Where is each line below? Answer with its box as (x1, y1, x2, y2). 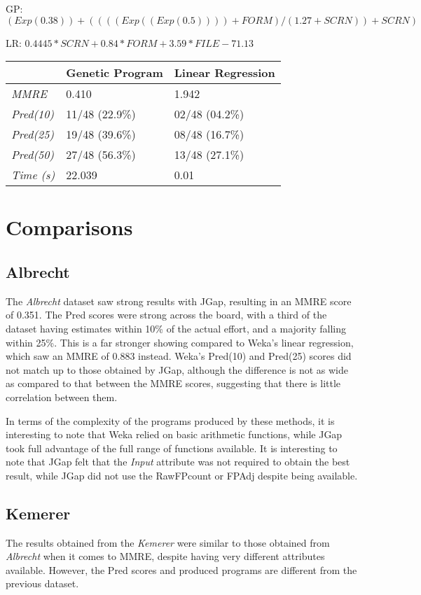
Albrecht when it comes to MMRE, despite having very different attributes (6, 549, 325, 563)
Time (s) (11, 167, 55, 183)
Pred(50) (11, 146, 54, 163)
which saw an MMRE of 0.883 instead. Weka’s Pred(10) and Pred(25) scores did (6, 349, 352, 363)
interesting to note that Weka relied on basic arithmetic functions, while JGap (6, 427, 343, 442)
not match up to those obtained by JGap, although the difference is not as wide (6, 362, 349, 377)
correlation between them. (6, 389, 118, 404)
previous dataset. (6, 576, 79, 591)
